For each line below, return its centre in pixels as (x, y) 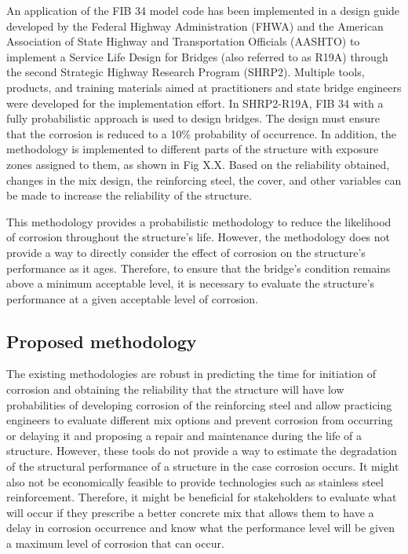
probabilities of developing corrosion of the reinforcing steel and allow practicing (199, 404)
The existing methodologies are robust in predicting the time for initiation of (191, 374)
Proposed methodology (102, 341)
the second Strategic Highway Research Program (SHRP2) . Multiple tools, (186, 72)
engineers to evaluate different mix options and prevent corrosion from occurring (200, 420)
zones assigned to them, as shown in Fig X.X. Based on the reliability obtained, (198, 164)
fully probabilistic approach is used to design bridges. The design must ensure (193, 118)
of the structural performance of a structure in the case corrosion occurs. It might (203, 466)
